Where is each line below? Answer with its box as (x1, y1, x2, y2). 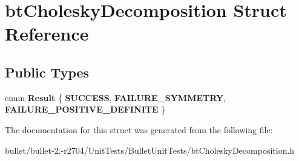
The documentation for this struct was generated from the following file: (5, 123, 273, 136)
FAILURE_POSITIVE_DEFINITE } (5, 103, 166, 116)
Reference (5, 21, 89, 46)
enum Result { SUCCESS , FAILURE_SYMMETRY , (5, 91, 226, 103)
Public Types (5, 62, 90, 81)
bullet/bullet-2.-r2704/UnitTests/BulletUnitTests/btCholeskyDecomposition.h (5, 143, 295, 156)
